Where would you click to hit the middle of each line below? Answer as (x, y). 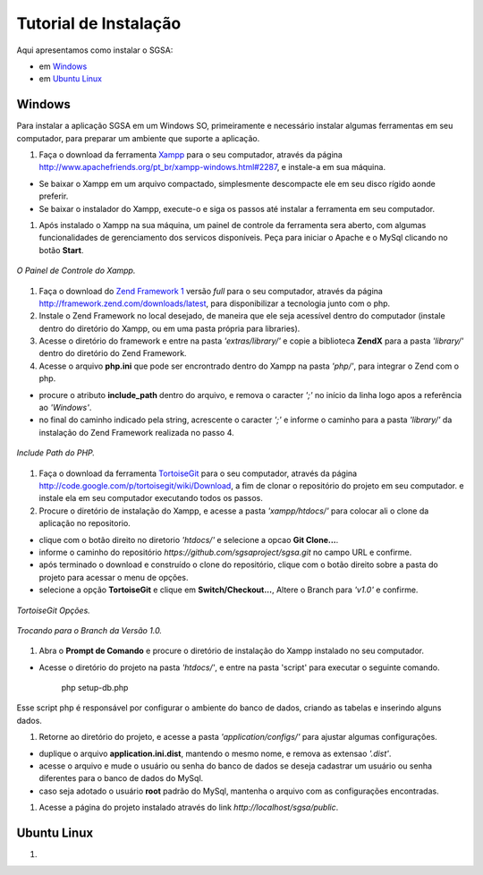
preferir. (54, 196)
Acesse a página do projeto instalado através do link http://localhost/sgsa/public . (189, 807)
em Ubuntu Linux (71, 79)
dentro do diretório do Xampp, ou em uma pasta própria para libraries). (169, 328)
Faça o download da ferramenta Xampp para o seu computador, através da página (191, 155)
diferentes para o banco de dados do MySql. (121, 778)
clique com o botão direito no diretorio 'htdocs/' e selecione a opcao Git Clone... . (189, 539)
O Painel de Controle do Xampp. (76, 271)
